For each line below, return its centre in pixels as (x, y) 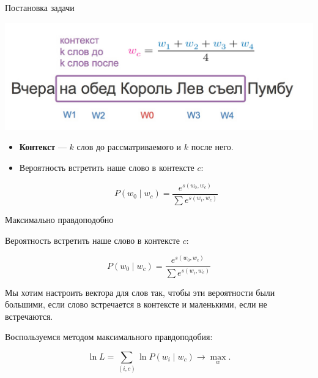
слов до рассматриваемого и (129, 147)
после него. (212, 147)
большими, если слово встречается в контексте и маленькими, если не (136, 304)
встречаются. (29, 316)
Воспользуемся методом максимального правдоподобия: (109, 337)
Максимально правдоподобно (59, 220)
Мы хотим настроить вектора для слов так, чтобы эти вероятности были (140, 292)
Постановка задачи (40, 7)
